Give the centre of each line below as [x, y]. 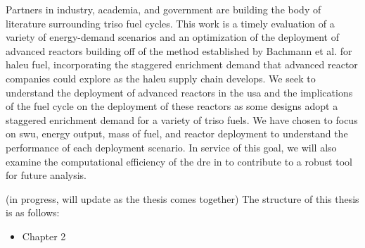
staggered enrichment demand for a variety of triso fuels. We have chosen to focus [182, 119]
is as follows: [33, 212]
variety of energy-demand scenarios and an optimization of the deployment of [172, 37]
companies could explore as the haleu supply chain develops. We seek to [161, 78]
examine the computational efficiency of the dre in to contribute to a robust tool [179, 161]
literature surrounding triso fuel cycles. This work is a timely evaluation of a [170, 23]
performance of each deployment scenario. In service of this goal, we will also [171, 147]
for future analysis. [46, 175]
